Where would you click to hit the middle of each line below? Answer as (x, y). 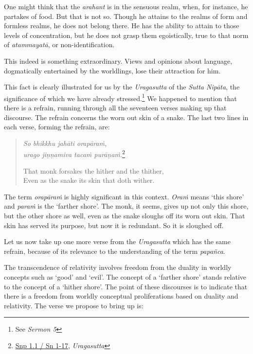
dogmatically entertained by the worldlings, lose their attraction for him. (112, 70)
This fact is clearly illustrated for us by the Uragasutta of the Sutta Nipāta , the (122, 87)
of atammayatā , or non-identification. (59, 44)
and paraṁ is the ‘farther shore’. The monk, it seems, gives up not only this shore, (126, 206)
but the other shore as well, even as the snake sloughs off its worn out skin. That (125, 215)
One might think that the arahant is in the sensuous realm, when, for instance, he (126, 6)
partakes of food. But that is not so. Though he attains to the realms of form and (126, 16)
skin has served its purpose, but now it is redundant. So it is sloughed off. (114, 225)
